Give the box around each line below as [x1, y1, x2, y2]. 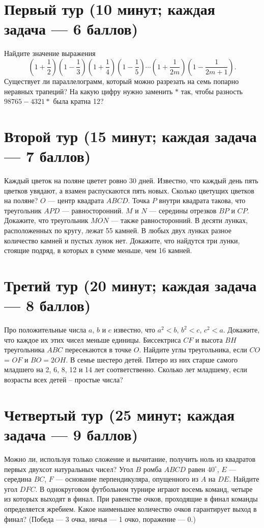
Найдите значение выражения [4, 48, 96, 59]
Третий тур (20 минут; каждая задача [4, 274, 257, 295]
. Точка [128, 195, 150, 206]
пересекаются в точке [65, 344, 132, 355]
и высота [195, 334, 223, 345]
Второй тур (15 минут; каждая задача [4, 125, 257, 146]
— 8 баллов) [4, 295, 91, 316]
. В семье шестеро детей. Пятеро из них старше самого [66, 354, 238, 365]
